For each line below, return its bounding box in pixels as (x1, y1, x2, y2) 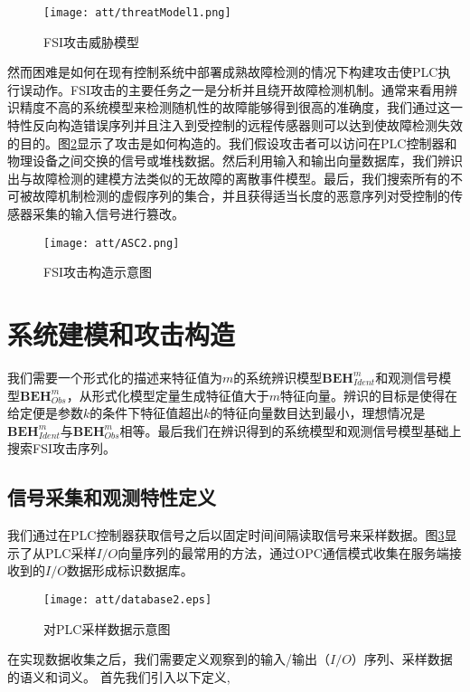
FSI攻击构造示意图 (43, 262, 152, 281)
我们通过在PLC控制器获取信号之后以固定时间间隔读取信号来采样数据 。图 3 (7, 526, 445, 545)
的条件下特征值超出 (89, 403, 204, 422)
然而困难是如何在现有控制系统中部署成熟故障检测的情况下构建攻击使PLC (7, 62, 438, 81)
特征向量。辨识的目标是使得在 (280, 385, 458, 404)
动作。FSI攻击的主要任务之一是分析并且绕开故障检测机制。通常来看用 (32, 80, 445, 99)
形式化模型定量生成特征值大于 (91, 385, 269, 404)
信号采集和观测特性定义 (7, 483, 216, 511)
